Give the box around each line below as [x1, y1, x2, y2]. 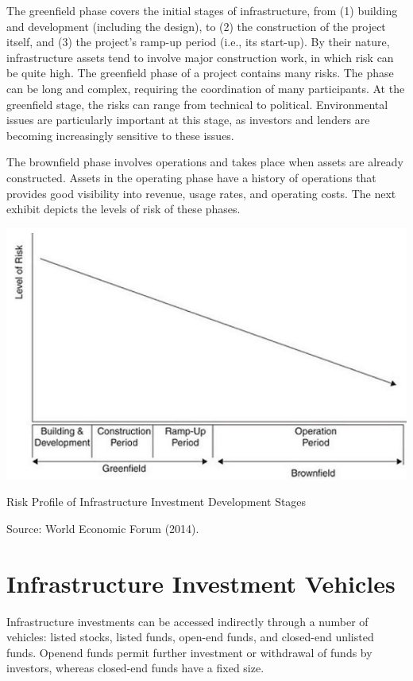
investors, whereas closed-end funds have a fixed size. [6, 660, 264, 676]
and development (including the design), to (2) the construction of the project [6, 18, 386, 34]
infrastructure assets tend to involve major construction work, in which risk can [6, 49, 394, 65]
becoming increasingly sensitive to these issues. [6, 126, 234, 143]
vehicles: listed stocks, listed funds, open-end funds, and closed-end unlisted [6, 628, 374, 645]
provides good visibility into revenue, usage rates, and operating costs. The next [6, 185, 396, 201]
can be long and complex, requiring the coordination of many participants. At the [6, 80, 405, 96]
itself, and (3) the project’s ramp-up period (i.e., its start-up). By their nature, [6, 33, 390, 50]
